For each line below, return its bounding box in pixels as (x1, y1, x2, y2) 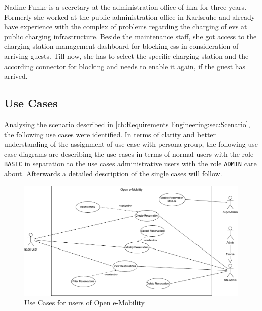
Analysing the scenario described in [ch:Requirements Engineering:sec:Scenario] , (4, 118, 250, 129)
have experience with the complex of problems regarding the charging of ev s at (4, 21, 247, 32)
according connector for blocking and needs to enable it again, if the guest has (4, 60, 246, 71)
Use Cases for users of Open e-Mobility (24, 297, 145, 308)
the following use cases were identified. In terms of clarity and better (4, 129, 216, 139)
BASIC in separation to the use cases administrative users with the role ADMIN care (4, 158, 257, 169)
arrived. (4, 71, 28, 81)
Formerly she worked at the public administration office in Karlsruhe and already (4, 11, 255, 22)
